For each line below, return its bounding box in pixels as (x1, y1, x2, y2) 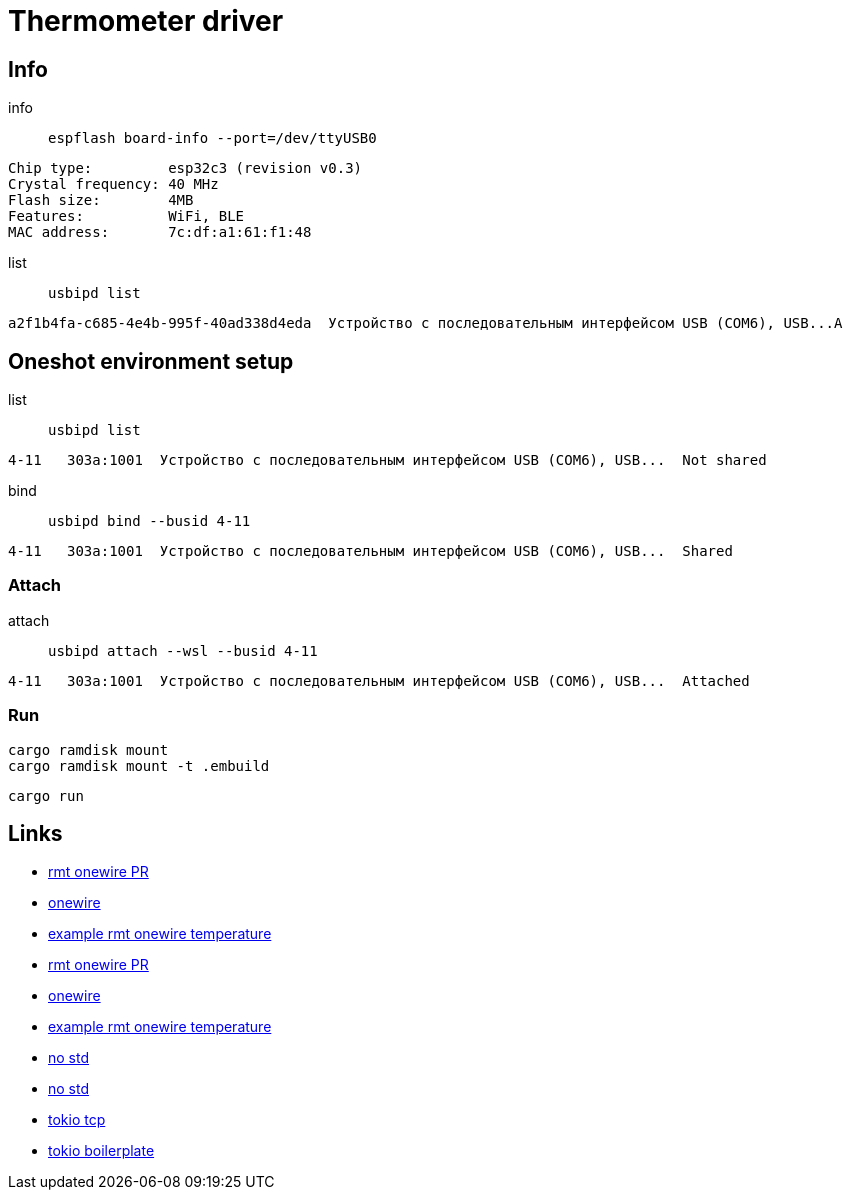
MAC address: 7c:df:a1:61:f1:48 (8, 224, 312, 241)
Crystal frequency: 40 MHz (8, 176, 219, 193)
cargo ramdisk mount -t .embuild (8, 757, 270, 774)
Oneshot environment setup (8, 348, 294, 374)
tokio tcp (48, 1111, 106, 1129)
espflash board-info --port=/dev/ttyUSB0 (48, 130, 377, 147)
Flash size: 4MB (8, 192, 194, 209)
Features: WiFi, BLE (8, 208, 245, 225)
